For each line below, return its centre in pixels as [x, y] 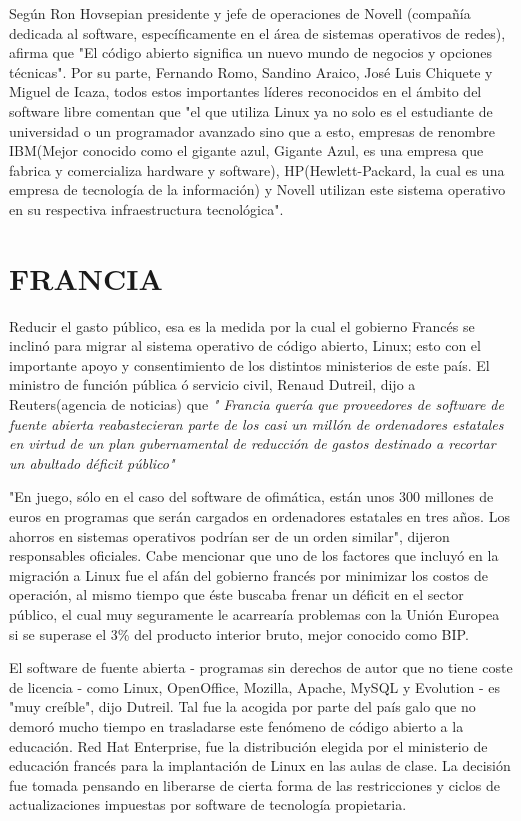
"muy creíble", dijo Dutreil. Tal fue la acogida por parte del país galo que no [242, 706]
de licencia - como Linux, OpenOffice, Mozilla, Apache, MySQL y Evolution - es [255, 686]
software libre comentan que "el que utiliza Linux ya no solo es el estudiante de [251, 110]
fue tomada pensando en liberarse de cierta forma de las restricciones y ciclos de [255, 784]
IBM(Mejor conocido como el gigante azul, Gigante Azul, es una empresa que [246, 150]
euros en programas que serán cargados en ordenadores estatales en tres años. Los [259, 516]
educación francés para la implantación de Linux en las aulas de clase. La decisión [260, 765]
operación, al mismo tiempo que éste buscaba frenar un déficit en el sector [236, 594]
